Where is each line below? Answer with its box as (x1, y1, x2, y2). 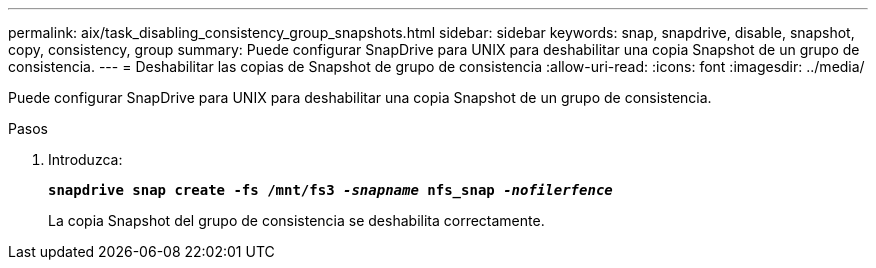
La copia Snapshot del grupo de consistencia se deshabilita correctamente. (48, 212, 545, 229)
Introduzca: (48, 151, 123, 168)
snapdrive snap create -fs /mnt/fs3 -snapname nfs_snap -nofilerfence (48, 182, 613, 198)
